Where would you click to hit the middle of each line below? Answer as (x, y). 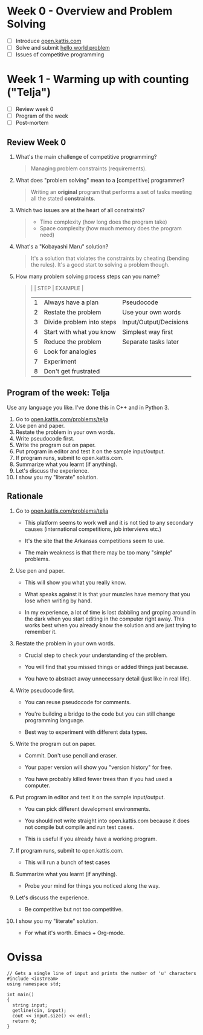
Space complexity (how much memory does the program (111, 228)
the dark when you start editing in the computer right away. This (105, 619)
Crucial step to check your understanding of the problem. (96, 655)
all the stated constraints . (63, 199)
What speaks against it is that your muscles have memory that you (107, 594)
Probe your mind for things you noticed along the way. (92, 885)
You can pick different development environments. (87, 809)
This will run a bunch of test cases (67, 862)
